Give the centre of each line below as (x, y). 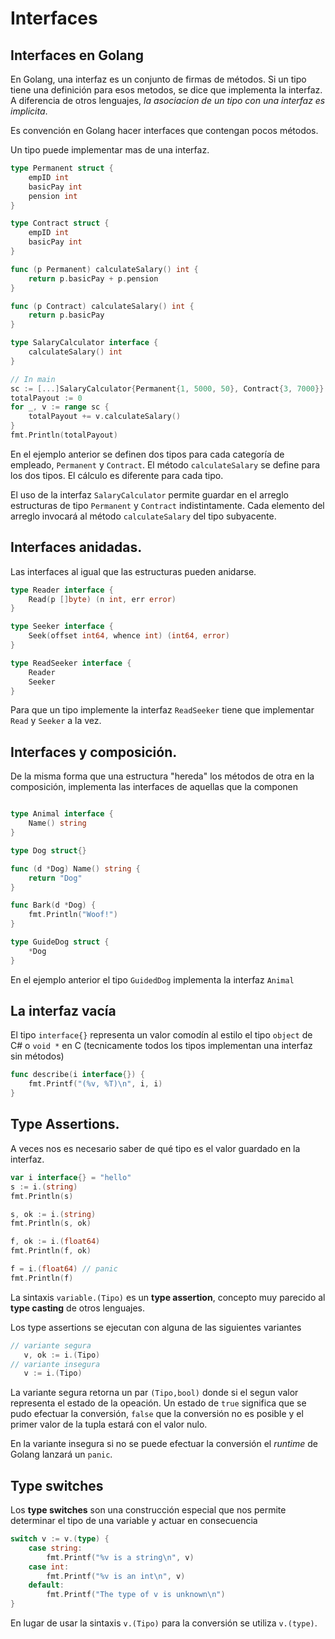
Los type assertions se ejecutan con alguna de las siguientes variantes (156, 1327)
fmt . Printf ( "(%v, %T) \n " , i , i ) (95, 1084)
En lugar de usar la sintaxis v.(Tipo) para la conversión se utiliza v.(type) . (164, 1623)
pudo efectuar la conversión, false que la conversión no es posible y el (157, 1414)
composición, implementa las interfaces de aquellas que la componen (154, 787)
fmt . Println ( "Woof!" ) (73, 915)
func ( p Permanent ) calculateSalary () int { (104, 269)
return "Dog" (55, 878)
